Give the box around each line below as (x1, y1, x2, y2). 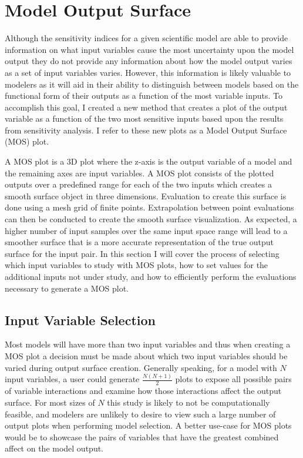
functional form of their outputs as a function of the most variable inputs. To (5, 89, 282, 102)
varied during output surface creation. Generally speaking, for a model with (5, 361, 277, 373)
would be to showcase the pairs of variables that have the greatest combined (5, 430, 279, 443)
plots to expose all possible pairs (175, 373, 292, 385)
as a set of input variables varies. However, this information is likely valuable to (5, 66, 291, 78)
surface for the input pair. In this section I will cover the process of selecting (5, 247, 280, 259)
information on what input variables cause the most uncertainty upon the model (5, 43, 294, 55)
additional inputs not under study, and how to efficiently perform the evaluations (5, 270, 297, 282)
